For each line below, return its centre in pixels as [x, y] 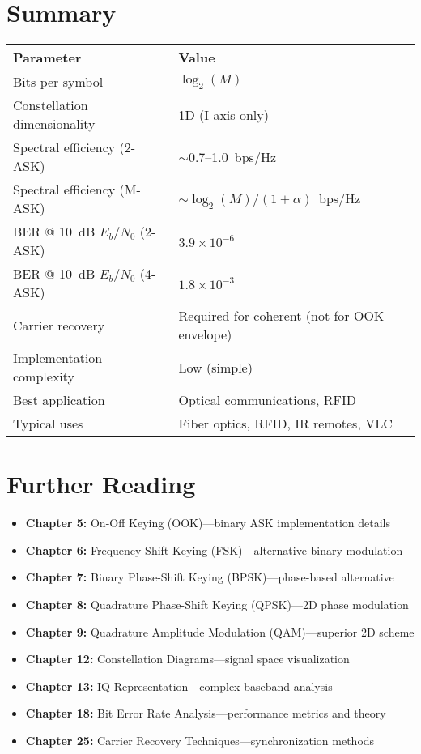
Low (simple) [215, 367]
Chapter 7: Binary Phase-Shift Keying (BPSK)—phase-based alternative [210, 577]
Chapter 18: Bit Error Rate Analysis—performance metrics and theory [206, 713]
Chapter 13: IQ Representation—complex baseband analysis [179, 686]
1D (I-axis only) [223, 114]
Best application [59, 400]
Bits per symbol [58, 82]
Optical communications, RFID [267, 400]
